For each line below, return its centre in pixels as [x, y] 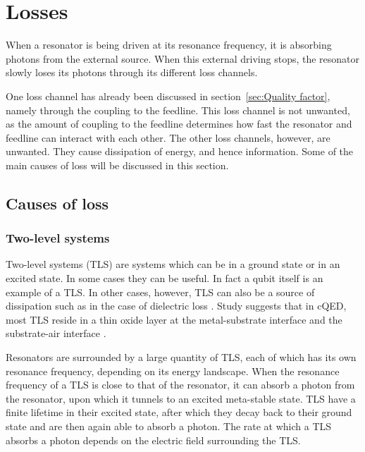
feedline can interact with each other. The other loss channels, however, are [168, 137]
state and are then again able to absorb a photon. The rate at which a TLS [169, 426]
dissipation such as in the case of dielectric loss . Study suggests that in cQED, [176, 306]
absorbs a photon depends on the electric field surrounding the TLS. [153, 440]
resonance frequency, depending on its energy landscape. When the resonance [173, 371]
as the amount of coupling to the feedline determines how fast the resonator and [179, 124]
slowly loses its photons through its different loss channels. [132, 72]
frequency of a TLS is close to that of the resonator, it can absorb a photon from [180, 385]
